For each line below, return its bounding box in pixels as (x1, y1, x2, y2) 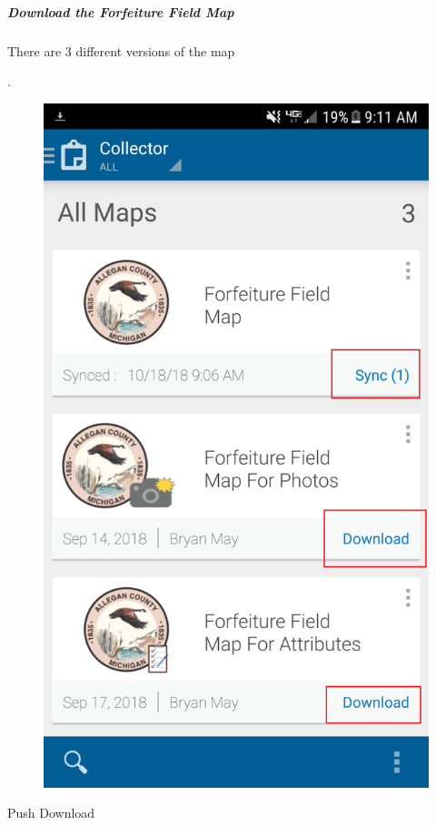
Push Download (7, 803, 95, 822)
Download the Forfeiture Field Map (7, 2, 234, 21)
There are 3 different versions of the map (7, 41, 235, 60)
